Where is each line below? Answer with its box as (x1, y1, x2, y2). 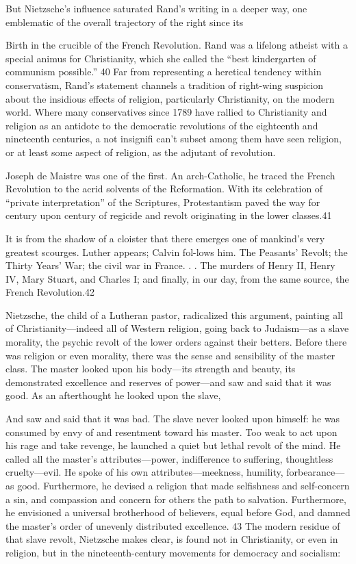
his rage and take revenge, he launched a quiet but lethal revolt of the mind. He (5, 438, 341, 452)
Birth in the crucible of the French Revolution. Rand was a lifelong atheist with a (5, 38, 348, 52)
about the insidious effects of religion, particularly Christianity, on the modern (5, 91, 335, 105)
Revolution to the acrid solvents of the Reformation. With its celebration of (5, 181, 323, 196)
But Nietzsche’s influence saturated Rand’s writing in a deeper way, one (5, 1, 307, 15)
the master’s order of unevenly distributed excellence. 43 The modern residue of (5, 518, 340, 533)
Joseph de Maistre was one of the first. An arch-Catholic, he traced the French (5, 168, 335, 182)
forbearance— (286, 465, 345, 479)
